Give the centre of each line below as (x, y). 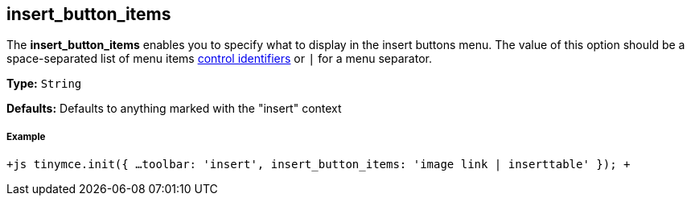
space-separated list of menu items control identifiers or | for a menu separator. (219, 59)
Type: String (44, 84)
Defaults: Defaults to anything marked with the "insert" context (174, 109)
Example (26, 136)
